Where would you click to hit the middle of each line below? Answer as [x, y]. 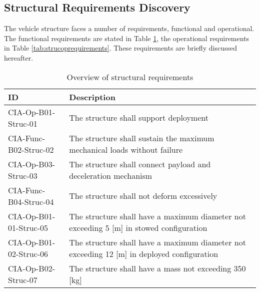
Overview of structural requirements [130, 77]
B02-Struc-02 [31, 149]
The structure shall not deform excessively [143, 196]
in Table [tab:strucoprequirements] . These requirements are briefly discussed [120, 48]
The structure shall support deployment [139, 118]
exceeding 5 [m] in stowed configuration [138, 227]
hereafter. [19, 57]
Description [92, 97]
